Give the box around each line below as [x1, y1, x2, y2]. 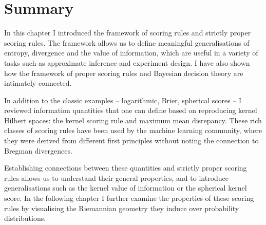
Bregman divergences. [4, 145, 72, 156]
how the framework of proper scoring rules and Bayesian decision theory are [4, 67, 243, 78]
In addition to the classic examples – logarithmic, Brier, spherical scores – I [4, 95, 242, 105]
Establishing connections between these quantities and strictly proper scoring [4, 162, 247, 173]
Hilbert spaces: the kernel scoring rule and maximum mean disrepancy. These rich [4, 115, 262, 125]
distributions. [4, 213, 46, 223]
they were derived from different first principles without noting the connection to [4, 135, 259, 146]
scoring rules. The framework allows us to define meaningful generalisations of [4, 37, 250, 48]
